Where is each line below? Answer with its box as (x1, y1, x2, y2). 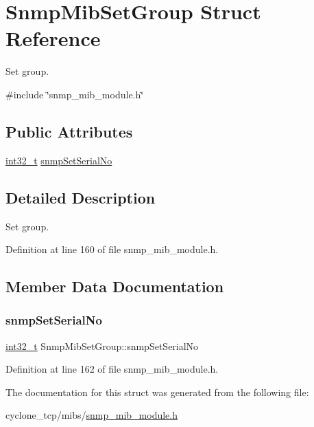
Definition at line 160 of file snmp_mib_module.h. (5, 242, 219, 256)
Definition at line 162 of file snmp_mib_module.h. (5, 362, 219, 376)
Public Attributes (5, 120, 133, 142)
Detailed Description (5, 186, 156, 208)
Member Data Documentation (5, 276, 224, 297)
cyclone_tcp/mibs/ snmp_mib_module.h (5, 408, 178, 422)
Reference (5, 24, 101, 52)
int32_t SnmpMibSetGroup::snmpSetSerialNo (5, 338, 199, 353)
